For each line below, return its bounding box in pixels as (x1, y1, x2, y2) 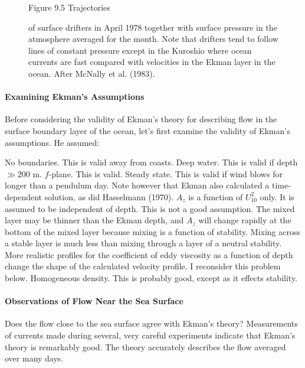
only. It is (260, 190, 294, 203)
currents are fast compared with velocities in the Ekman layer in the (28, 56, 276, 68)
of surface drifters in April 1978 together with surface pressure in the (28, 21, 277, 33)
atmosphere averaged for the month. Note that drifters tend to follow (28, 32, 278, 45)
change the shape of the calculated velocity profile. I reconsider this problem (5, 260, 281, 272)
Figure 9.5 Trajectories (28, 1, 110, 13)
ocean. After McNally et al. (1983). (28, 67, 155, 79)
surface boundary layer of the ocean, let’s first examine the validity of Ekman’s (5, 124, 290, 136)
